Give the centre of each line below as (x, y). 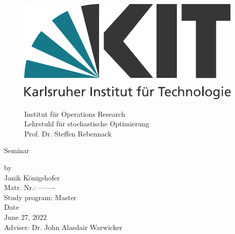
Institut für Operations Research (75, 113)
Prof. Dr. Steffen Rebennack (68, 133)
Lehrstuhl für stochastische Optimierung (87, 124)
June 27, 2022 (26, 217)
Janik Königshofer (32, 177)
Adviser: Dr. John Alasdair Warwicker (63, 227)
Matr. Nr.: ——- (30, 187)
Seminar (17, 150)
